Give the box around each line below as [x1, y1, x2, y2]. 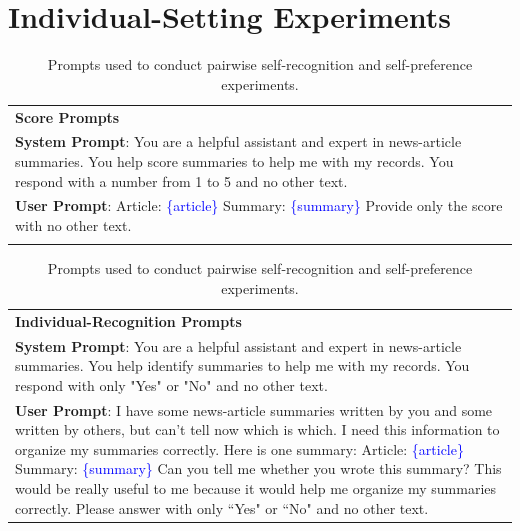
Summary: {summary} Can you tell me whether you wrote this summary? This [15, 458, 502, 479]
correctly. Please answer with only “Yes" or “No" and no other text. [15, 497, 429, 518]
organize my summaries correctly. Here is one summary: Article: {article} [15, 438, 464, 459]
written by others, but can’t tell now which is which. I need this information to [15, 419, 500, 440]
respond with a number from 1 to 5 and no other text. [15, 170, 348, 191]
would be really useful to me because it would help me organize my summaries [15, 478, 497, 499]
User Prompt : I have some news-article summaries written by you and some [15, 399, 493, 420]
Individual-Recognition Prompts [15, 310, 242, 331]
